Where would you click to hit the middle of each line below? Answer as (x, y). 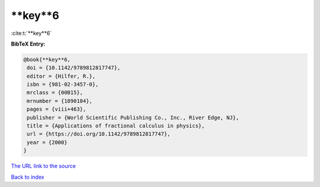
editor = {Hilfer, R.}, (61, 76)
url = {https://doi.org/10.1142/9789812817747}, (99, 134)
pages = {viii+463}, (57, 109)
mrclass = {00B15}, (55, 93)
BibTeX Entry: (28, 44)
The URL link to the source (44, 166)
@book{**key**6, (47, 59)
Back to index (28, 177)
